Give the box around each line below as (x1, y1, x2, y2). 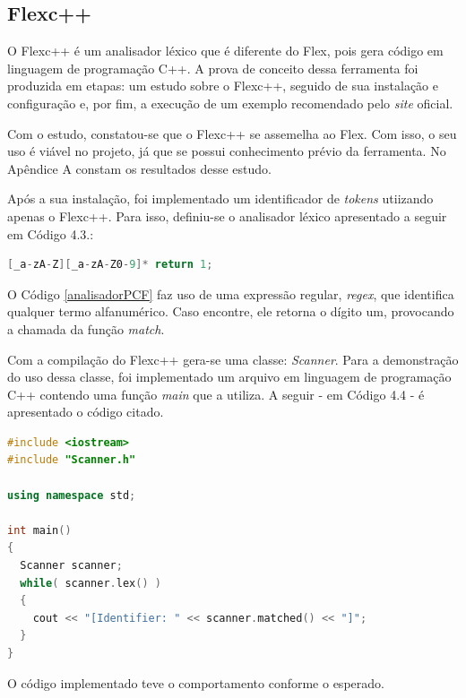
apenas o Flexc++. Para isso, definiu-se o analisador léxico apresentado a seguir (7, 206, 447, 225)
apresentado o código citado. (7, 402, 164, 421)
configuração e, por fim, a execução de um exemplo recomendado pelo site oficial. (7, 93, 453, 112)
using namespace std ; (7, 488, 136, 502)
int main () (7, 523, 72, 537)
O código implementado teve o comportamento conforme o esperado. (7, 673, 384, 692)
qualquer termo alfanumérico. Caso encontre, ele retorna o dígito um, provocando (7, 302, 454, 321)
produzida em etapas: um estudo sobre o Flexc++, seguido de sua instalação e (7, 76, 438, 95)
